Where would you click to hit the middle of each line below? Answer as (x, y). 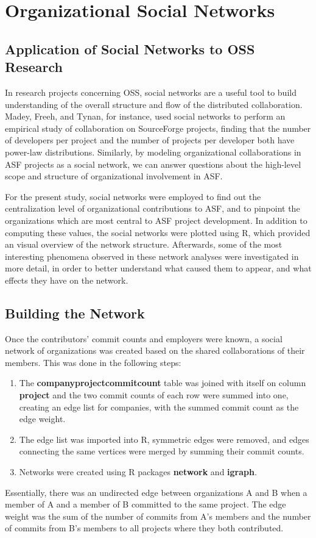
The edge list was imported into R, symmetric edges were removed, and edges (164, 439)
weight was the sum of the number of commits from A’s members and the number (158, 516)
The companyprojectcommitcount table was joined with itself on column (163, 383)
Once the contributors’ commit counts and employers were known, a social (144, 338)
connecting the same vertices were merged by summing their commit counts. (162, 451)
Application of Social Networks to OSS (130, 48)
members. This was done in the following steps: (93, 362)
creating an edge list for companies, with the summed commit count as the (159, 407)
